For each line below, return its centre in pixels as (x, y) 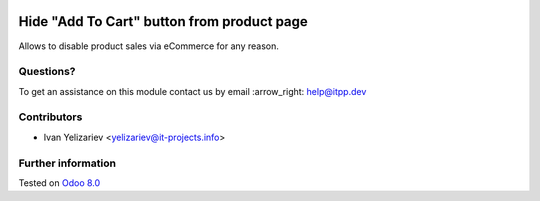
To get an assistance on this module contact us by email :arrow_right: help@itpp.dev (192, 91)
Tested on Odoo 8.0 (59, 182)
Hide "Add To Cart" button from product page (163, 21)
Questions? (47, 72)
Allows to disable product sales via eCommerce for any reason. (148, 46)
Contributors (50, 117)
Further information (67, 163)
